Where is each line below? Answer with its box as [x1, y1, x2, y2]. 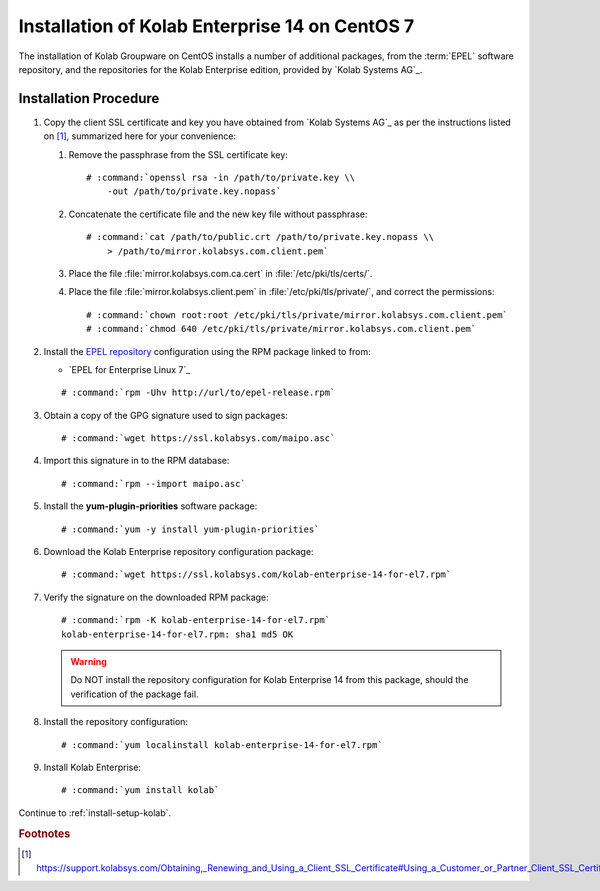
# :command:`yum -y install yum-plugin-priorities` [61, 523, 320, 535]
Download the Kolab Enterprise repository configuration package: [43, 546, 314, 558]
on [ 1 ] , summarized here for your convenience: [43, 130, 237, 142]
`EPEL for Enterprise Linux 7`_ [68, 363, 191, 375]
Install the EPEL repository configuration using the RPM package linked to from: [43, 345, 372, 357]
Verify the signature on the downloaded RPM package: [43, 591, 269, 603]
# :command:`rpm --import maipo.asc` [61, 478, 247, 489]
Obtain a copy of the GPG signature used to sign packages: [43, 409, 289, 421]
